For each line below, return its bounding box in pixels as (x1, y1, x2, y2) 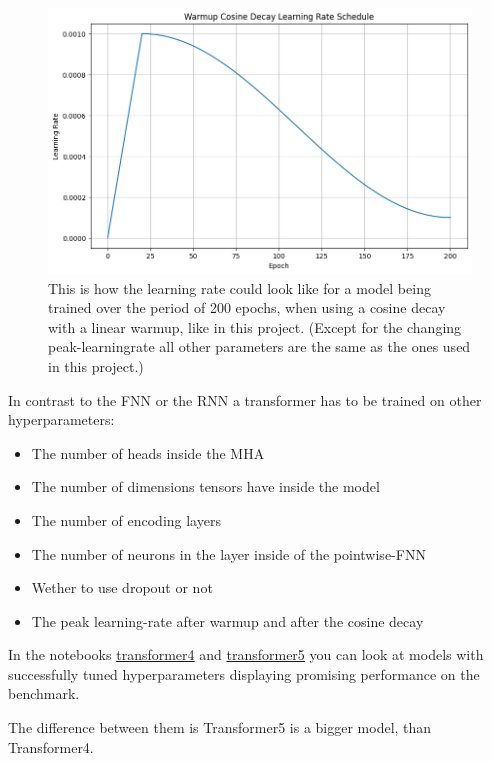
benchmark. (8, 683, 80, 704)
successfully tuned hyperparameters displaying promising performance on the (8, 663, 480, 684)
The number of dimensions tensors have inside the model (31, 476, 380, 497)
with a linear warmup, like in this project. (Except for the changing (48, 316, 462, 337)
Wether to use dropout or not (31, 577, 213, 598)
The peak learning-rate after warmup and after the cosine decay (31, 610, 424, 631)
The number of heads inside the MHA (31, 442, 265, 463)
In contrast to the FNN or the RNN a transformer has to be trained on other (8, 389, 482, 410)
